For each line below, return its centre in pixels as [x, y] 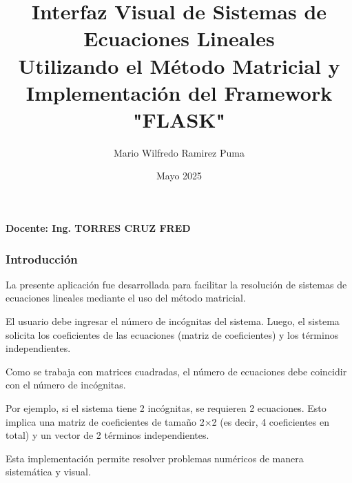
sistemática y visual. [48, 472]
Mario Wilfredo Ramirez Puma [179, 152]
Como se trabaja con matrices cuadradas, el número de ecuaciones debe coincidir [176, 371]
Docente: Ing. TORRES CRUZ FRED [98, 228]
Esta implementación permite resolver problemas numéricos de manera [155, 458]
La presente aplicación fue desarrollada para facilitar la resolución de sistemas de [176, 284]
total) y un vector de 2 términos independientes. [107, 435]
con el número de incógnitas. [66, 385]
